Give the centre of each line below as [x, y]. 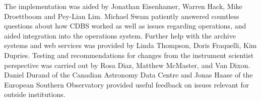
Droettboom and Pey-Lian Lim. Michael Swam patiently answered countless [122, 16]
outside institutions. [35, 94]
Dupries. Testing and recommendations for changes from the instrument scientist [129, 55]
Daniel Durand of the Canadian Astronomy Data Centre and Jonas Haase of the [128, 75]
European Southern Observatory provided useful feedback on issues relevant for [127, 84]
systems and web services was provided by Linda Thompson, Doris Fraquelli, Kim [130, 45]
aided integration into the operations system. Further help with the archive [120, 35]
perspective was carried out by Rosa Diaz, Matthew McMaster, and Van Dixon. [127, 65]
